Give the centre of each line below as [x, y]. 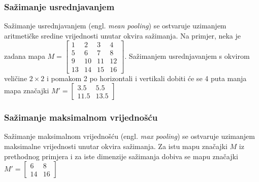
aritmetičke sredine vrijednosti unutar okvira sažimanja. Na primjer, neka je [123, 35]
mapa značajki [27, 90]
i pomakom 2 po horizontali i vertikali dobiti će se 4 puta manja [147, 78]
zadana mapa [25, 56]
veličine [16, 78]
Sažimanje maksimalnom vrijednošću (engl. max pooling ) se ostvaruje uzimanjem [129, 136]
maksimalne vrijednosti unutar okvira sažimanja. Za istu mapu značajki [116, 146]
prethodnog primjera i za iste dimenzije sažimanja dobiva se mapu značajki [121, 156]
